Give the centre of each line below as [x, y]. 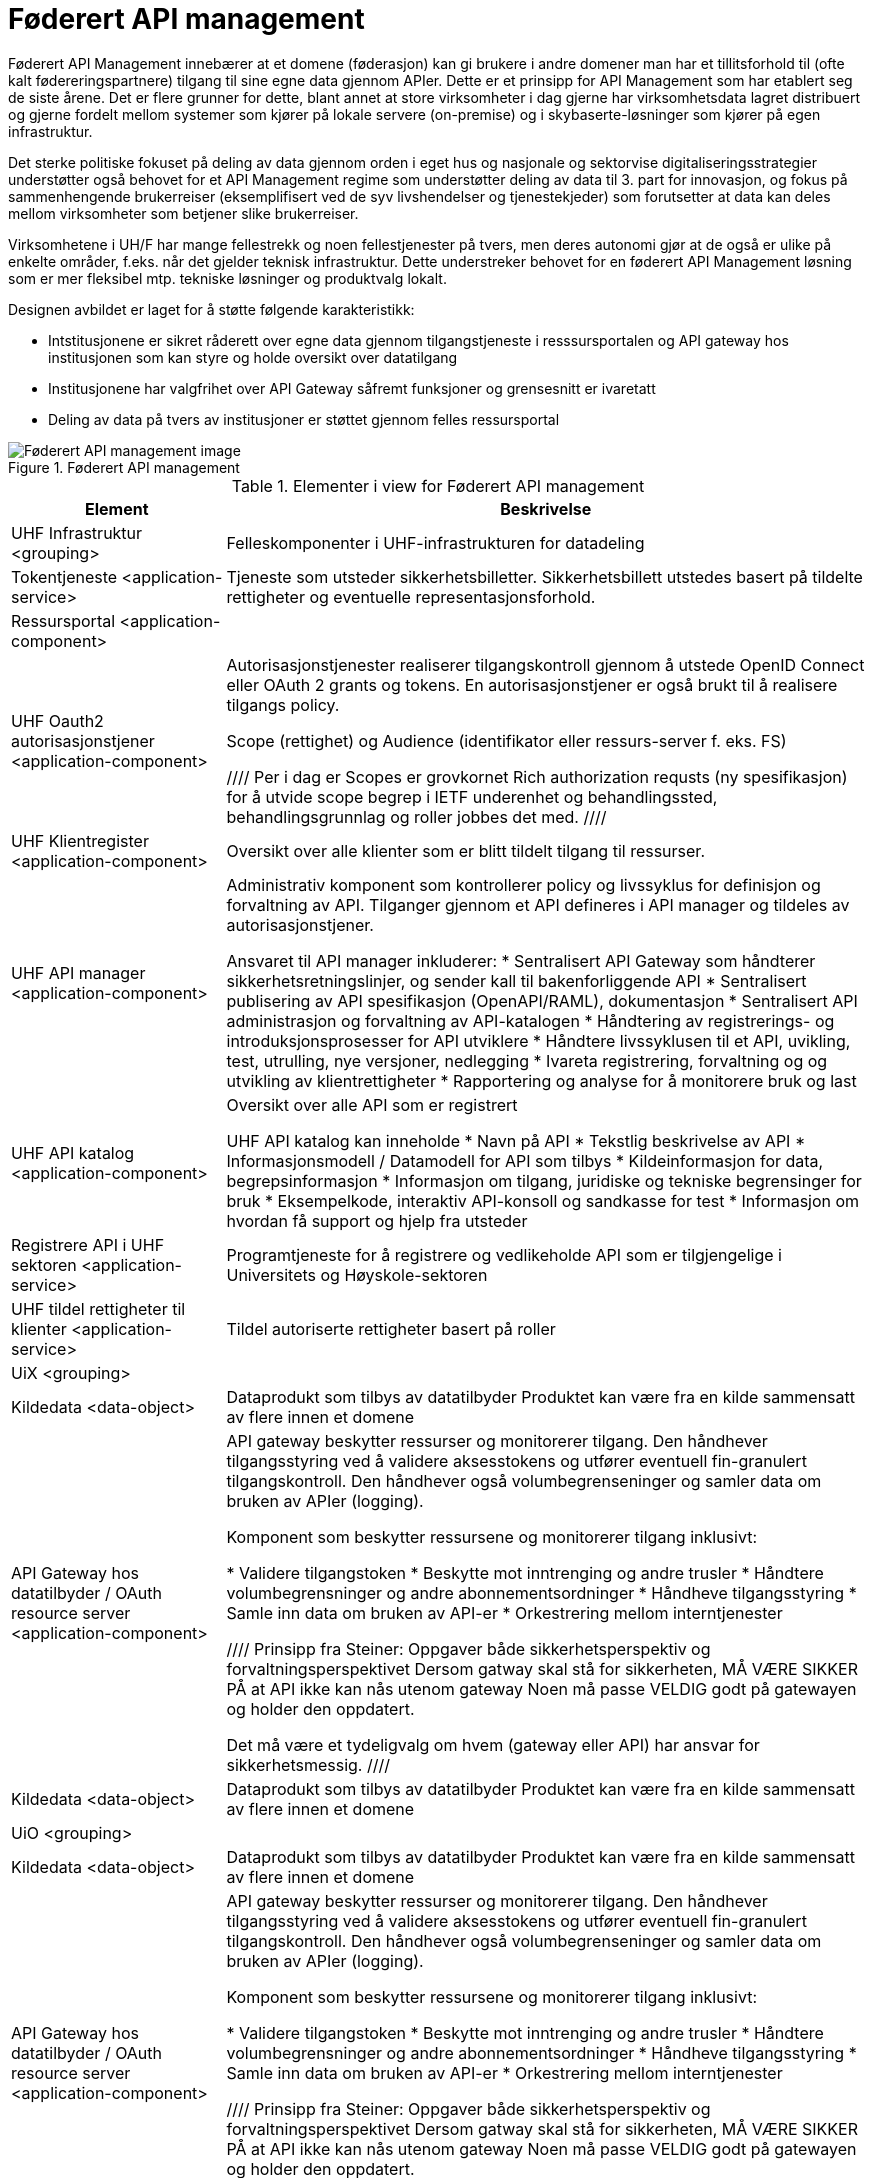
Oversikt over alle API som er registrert [372, 1104]
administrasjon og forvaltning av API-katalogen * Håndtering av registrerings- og [530, 1020]
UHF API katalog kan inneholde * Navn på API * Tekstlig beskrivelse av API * [516, 1140]
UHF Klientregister [80, 840]
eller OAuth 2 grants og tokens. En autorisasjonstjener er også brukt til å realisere [532, 684]
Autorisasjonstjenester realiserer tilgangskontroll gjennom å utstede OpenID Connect [545, 664]
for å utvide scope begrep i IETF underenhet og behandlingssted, [472, 796]
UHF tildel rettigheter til [98, 1308]
